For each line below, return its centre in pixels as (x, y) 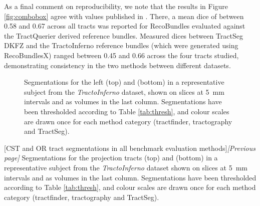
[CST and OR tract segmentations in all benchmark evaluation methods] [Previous (130, 148)
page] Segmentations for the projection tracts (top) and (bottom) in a (111, 158)
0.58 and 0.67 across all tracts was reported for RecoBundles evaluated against (125, 26)
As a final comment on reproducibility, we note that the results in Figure (116, 6)
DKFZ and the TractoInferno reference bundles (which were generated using (121, 45)
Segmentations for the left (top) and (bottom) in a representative (124, 82)
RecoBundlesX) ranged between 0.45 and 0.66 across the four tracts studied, (121, 55)
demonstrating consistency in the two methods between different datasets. (117, 65)
